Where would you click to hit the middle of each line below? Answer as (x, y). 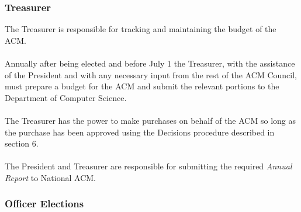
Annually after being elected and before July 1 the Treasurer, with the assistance (150, 63)
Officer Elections (44, 204)
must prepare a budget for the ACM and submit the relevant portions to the (142, 86)
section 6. (22, 143)
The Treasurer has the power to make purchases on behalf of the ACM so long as (150, 120)
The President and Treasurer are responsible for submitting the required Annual (148, 166)
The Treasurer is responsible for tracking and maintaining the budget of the (141, 29)
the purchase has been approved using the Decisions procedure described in (140, 132)
